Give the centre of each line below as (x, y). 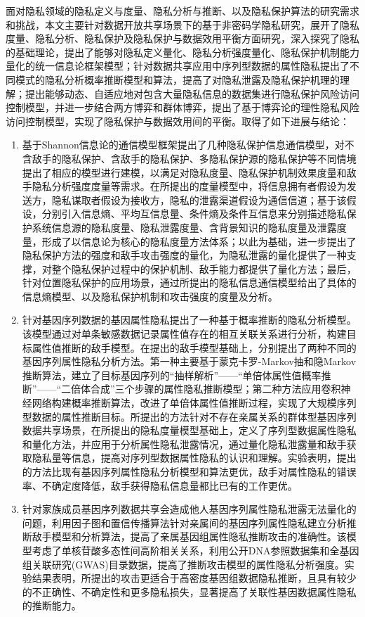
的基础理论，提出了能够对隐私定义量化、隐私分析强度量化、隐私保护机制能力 (182, 52)
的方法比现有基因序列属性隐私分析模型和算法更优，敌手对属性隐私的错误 (189, 471)
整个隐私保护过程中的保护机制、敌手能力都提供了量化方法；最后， (204, 268)
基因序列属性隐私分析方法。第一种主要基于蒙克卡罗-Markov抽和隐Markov (189, 361)
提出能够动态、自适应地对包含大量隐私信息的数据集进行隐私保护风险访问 (192, 93)
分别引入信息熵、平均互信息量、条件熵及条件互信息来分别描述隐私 (194, 214)
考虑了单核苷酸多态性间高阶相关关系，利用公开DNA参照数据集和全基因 (195, 550)
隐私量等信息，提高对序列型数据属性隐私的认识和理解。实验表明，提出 (194, 458)
